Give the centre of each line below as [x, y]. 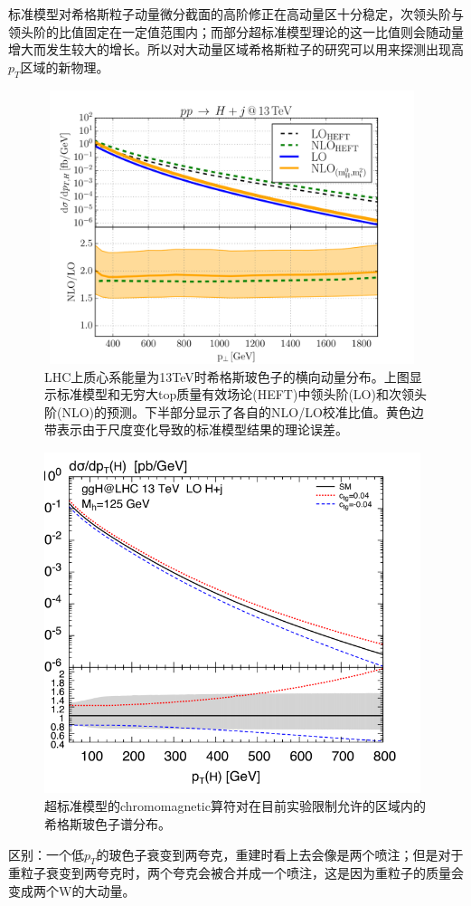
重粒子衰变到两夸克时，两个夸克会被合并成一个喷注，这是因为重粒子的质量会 [236, 873]
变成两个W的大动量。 [72, 891]
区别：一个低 [46, 854]
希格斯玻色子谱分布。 [108, 824]
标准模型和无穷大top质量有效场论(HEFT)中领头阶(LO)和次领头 [241, 394]
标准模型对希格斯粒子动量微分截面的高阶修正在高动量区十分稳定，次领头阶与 [236, 14]
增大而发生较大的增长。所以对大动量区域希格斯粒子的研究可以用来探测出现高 [236, 49]
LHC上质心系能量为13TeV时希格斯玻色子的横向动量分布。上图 [227, 376]
